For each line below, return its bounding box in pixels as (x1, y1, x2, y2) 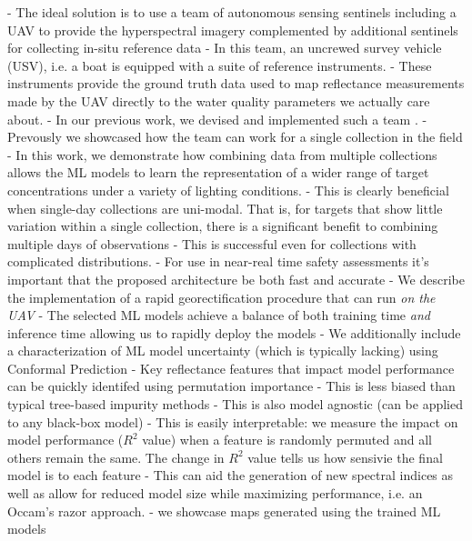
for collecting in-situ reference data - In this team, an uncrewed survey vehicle (7, 38, 442, 57)
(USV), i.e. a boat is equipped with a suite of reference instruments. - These (7, 55, 432, 75)
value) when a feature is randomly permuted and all (142, 430, 432, 449)
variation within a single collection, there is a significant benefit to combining (7, 216, 438, 235)
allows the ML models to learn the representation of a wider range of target (7, 163, 429, 182)
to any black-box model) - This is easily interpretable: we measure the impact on (7, 412, 458, 431)
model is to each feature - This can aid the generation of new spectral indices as (7, 466, 454, 485)
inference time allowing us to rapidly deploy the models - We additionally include (7, 323, 461, 342)
